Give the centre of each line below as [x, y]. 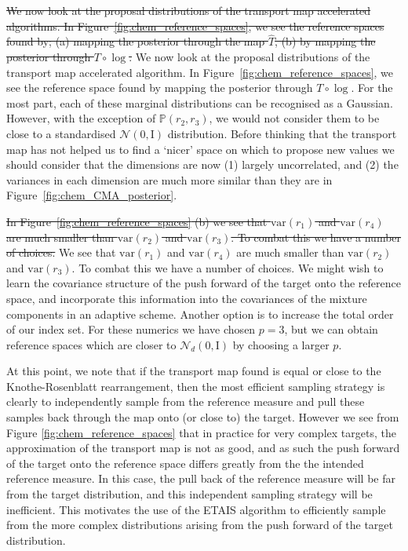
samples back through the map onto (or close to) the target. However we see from [203, 417]
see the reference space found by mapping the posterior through [160, 88]
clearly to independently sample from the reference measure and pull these [186, 401]
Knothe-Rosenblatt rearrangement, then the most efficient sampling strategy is [196, 386]
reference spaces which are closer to [91, 344]
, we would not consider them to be [294, 118]
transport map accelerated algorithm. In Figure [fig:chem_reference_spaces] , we [200, 72]
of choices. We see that [61, 252]
